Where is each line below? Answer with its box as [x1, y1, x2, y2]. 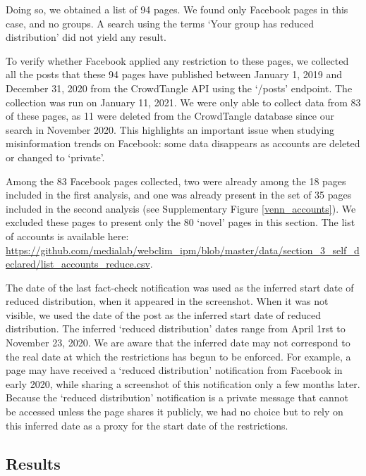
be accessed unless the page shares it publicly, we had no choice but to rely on [6, 404, 343, 419]
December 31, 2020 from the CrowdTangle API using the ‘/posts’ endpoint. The [6, 80, 353, 95]
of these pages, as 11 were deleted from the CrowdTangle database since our [6, 108, 334, 123]
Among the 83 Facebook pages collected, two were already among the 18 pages [6, 173, 346, 188]
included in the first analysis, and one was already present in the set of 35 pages [6, 187, 352, 202]
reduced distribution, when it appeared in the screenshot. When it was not [6, 294, 329, 308]
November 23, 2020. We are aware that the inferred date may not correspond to [6, 335, 350, 350]
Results [6, 452, 61, 474]
